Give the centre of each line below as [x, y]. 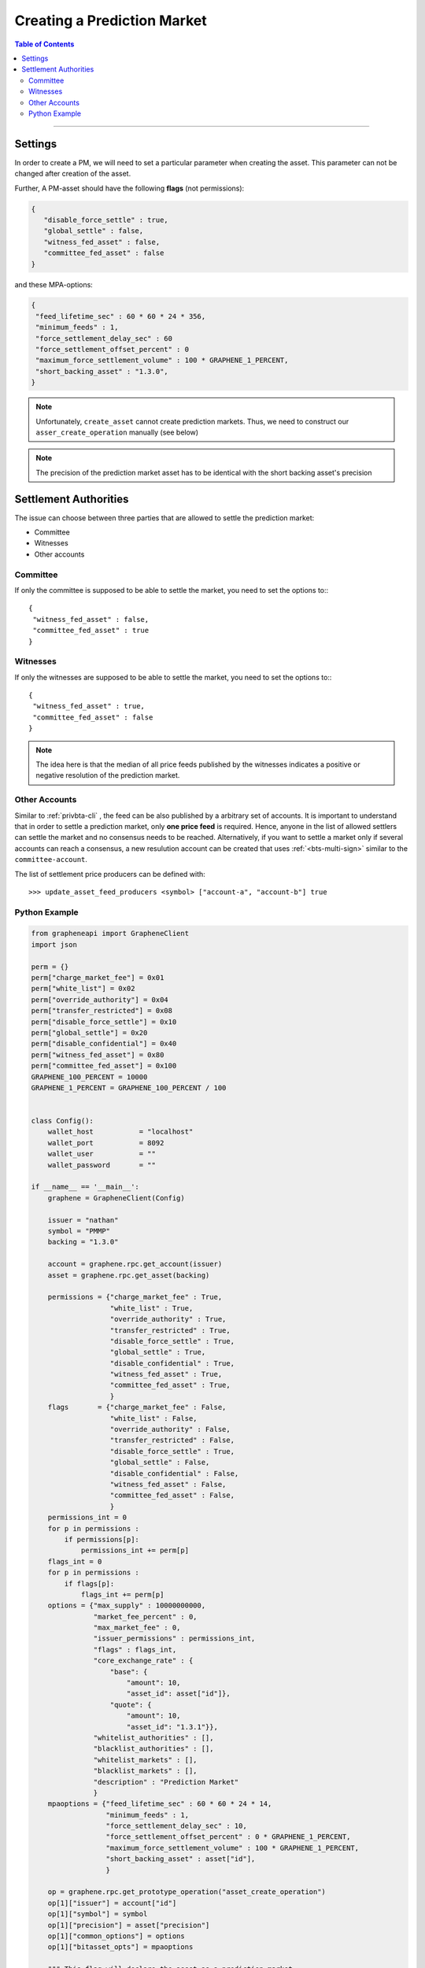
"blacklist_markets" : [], [145, 1771]
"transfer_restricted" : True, [170, 1330]
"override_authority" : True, [168, 1319]
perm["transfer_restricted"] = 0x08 [102, 1011]
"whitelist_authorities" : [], [153, 1737]
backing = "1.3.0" [83, 1242]
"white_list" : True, [152, 1308]
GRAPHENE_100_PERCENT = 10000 [89, 1077]
